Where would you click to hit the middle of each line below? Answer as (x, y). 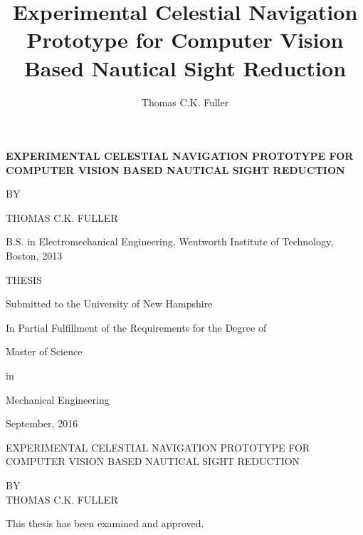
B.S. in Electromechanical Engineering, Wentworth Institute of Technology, (170, 241)
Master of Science (44, 351)
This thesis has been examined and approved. (105, 523)
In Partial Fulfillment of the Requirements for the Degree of (136, 327)
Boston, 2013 (34, 256)
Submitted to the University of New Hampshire (109, 304)
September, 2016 (42, 423)
